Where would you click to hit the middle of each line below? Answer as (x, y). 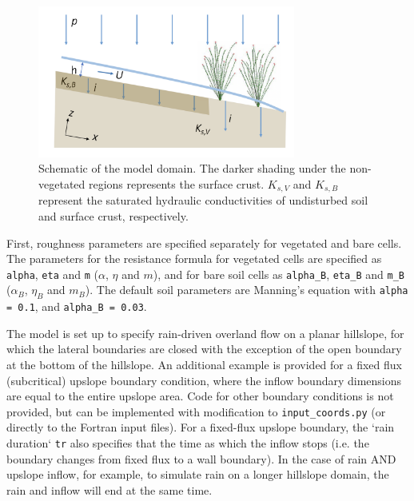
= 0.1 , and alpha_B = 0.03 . (77, 306)
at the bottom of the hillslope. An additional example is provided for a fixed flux (204, 365)
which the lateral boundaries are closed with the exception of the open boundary (204, 349)
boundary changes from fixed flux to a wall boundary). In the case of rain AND (201, 458)
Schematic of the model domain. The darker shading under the (192, 168)
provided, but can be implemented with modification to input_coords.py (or (196, 411)
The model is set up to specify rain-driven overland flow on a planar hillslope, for (205, 333)
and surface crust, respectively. (113, 215)
